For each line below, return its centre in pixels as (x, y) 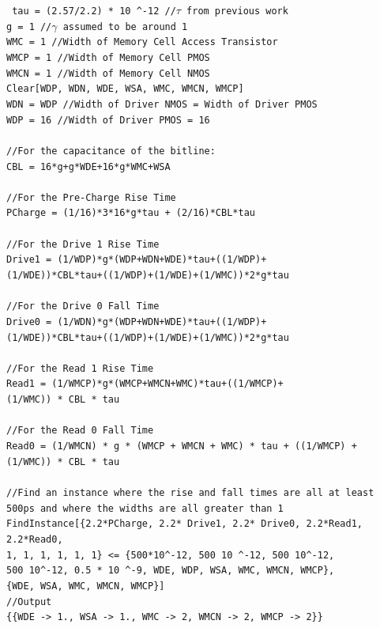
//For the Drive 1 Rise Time (83, 244)
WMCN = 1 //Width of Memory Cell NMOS (108, 73)
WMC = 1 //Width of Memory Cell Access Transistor (142, 42)
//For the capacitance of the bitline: (111, 151)
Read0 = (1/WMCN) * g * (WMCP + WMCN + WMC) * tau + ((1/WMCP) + (182, 446)
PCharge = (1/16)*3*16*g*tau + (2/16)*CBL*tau (131, 213)
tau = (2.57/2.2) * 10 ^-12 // (94, 11)
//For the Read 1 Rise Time (80, 368)
